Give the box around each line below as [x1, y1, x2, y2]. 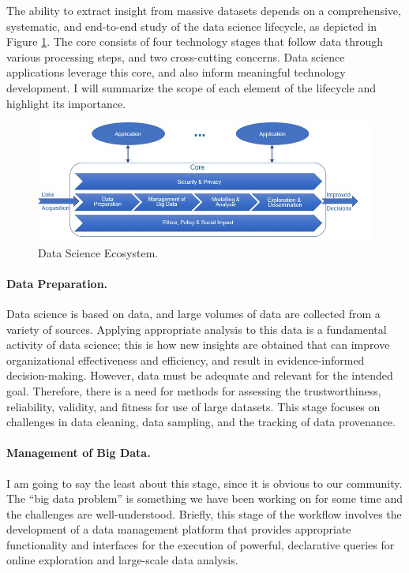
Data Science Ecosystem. [38, 244, 159, 260]
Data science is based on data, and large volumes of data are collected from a [6, 305, 381, 321]
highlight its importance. [6, 95, 126, 111]
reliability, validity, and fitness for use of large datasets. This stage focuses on [6, 398, 381, 414]
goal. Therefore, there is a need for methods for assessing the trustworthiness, [6, 382, 381, 399]
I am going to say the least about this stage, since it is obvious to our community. [6, 474, 403, 491]
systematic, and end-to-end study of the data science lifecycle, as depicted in [6, 17, 377, 34]
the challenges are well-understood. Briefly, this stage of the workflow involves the [6, 505, 402, 522]
